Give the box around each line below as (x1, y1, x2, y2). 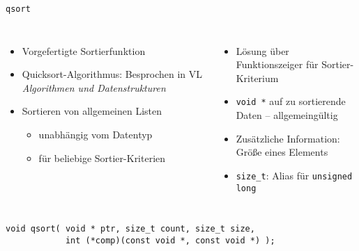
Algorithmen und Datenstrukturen (22, 80, 166, 95)
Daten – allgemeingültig (236, 108, 338, 122)
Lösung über (236, 43, 289, 58)
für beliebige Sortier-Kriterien (38, 150, 166, 165)
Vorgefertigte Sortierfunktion (22, 43, 146, 58)
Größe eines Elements (236, 145, 328, 159)
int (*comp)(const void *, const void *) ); (65, 235, 275, 245)
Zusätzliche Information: (236, 131, 340, 145)
